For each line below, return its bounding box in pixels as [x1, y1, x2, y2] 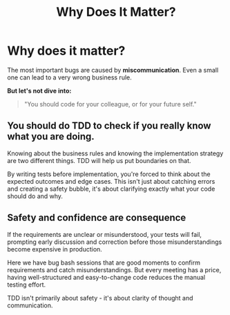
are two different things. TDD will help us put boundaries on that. [7, 156, 191, 164]
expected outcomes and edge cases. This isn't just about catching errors [7, 177, 215, 185]
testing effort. [7, 280, 46, 289]
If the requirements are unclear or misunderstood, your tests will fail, [7, 230, 202, 238]
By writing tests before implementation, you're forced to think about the [7, 170, 211, 178]
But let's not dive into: [7, 86, 72, 95]
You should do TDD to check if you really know [7, 120, 211, 132]
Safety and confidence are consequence [7, 212, 186, 224]
